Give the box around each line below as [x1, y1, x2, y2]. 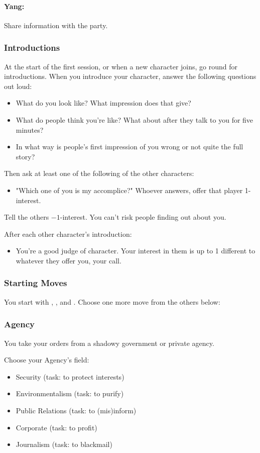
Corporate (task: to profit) [16, 422, 97, 432]
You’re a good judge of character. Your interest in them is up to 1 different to [16, 245, 255, 256]
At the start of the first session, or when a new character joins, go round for [4, 61, 238, 71]
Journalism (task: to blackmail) [16, 439, 112, 449]
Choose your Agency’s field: [4, 354, 89, 365]
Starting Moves [4, 277, 67, 289]
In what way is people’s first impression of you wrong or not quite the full [16, 141, 243, 152]
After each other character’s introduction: [4, 228, 132, 239]
